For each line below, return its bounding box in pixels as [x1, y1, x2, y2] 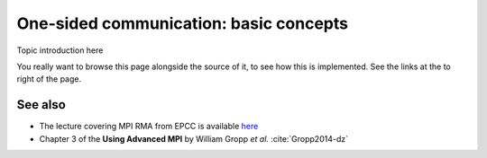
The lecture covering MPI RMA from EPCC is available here [39, 121, 259, 132]
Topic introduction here [16, 45, 104, 56]
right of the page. [16, 74, 82, 84]
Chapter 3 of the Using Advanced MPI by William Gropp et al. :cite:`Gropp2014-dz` [39, 133, 349, 144]
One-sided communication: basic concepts [16, 13, 349, 33]
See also [16, 97, 67, 112]
